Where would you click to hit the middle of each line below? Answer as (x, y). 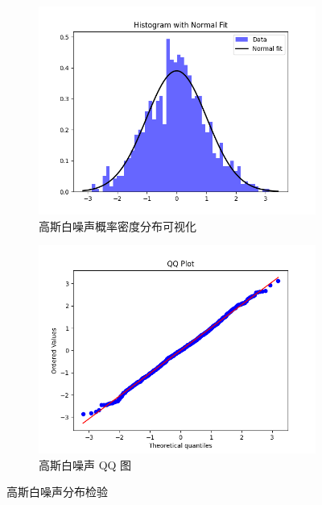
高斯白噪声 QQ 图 (85, 464)
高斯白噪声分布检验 (57, 492)
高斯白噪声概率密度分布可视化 (118, 225)
